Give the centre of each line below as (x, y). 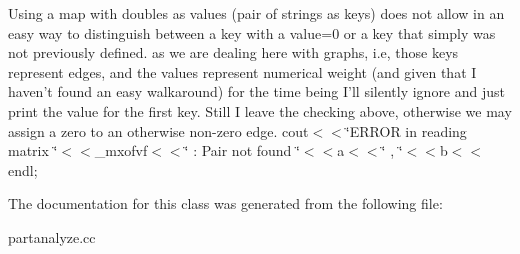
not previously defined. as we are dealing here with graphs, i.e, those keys (233, 52)
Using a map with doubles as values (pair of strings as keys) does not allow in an (256, 13)
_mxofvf (121, 150)
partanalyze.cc (52, 236)
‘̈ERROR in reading (406, 130)
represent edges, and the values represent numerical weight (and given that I (242, 71)
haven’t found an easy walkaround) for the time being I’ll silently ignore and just (257, 91)
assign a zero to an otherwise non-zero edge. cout (158, 130)
